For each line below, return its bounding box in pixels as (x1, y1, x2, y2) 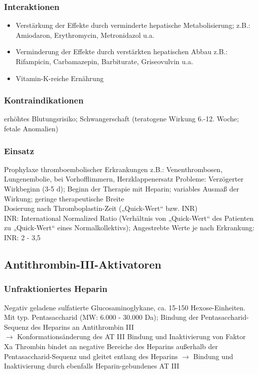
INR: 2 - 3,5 (4, 232, 41, 242)
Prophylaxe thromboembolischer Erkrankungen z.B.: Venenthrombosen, (4, 164, 223, 174)
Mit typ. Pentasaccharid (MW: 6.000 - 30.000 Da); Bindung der (4, 312, 199, 322)
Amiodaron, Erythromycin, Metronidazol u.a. (15, 29, 154, 40)
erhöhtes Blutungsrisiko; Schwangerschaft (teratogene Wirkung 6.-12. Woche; (4, 113, 239, 124)
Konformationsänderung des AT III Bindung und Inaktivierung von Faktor (17, 331, 246, 342)
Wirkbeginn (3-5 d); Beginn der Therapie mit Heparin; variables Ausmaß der (4, 184, 239, 193)
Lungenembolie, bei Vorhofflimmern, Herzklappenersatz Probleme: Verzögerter (4, 174, 244, 184)
